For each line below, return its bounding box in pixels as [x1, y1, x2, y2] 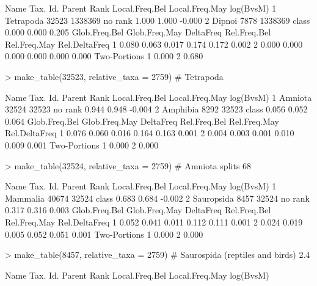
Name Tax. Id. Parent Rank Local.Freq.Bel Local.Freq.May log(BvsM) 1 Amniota [5, 90, 312, 103]
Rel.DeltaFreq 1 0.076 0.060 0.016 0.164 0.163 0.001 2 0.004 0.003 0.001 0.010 [5, 127, 294, 139]
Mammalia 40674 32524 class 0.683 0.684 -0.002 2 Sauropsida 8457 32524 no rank [5, 191, 310, 204]
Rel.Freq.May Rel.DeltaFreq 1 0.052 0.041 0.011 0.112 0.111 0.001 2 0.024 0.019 [5, 215, 303, 228]
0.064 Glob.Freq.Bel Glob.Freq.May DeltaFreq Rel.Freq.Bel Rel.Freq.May [5, 114, 279, 127]
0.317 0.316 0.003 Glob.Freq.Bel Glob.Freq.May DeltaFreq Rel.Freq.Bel [5, 204, 271, 216]
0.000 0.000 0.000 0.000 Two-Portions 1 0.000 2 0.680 [5, 50, 203, 62]
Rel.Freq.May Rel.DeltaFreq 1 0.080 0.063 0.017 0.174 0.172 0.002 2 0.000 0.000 [5, 37, 303, 50]
